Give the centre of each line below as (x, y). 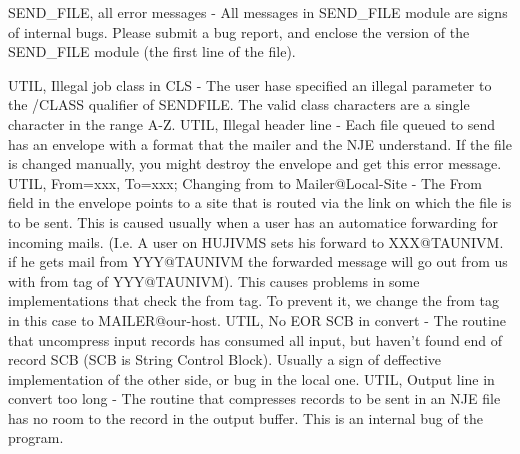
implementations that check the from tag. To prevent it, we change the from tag (253, 300)
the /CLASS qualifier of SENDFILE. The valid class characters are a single (239, 104)
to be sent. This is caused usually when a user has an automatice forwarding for (253, 221)
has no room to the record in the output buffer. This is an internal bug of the (245, 417)
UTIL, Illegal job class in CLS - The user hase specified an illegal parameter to (250, 84)
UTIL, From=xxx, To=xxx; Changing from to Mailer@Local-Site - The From (245, 182)
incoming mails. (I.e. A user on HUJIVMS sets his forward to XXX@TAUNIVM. (256, 241)
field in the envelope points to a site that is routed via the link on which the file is (260, 202)
